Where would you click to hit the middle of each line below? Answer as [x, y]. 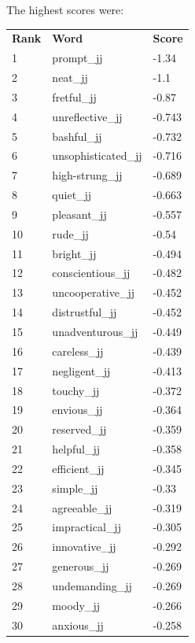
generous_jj [81, 566]
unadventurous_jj [95, 331]
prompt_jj [77, 58]
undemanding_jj [92, 585]
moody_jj [76, 605]
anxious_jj [78, 625]
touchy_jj [76, 390]
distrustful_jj [85, 312]
